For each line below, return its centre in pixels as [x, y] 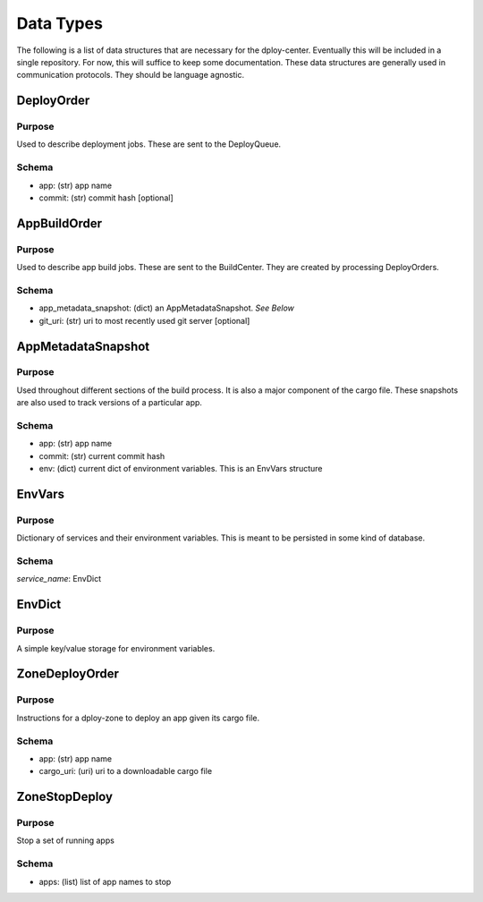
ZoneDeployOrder [68, 674]
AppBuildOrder [59, 223]
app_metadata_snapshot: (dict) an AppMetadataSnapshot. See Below [167, 308]
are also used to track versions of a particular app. [110, 403]
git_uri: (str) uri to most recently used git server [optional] [144, 320]
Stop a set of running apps [66, 840]
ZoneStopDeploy [65, 797]
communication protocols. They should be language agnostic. [131, 75]
